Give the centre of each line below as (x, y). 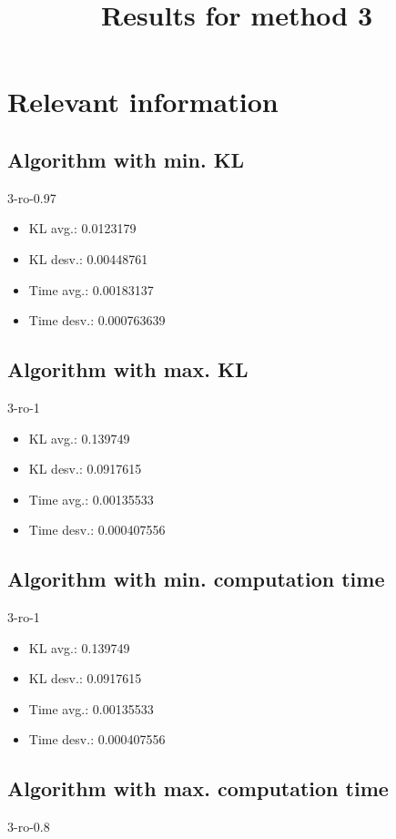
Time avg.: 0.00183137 (91, 289)
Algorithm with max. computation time (198, 788)
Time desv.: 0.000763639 (97, 320)
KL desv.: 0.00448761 (88, 258)
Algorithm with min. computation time (196, 579)
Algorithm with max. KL (128, 369)
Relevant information (143, 102)
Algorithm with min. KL (126, 159)
